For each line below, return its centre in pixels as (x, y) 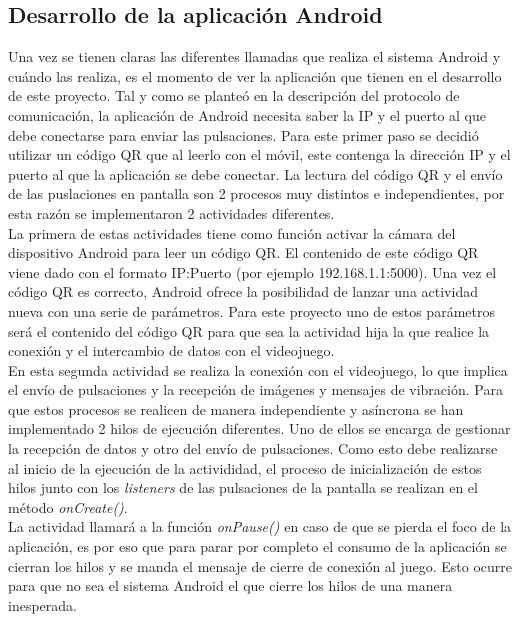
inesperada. (42, 604)
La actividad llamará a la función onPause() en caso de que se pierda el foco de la (260, 526)
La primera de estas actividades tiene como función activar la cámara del (232, 232)
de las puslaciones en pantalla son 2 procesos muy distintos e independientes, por (256, 193)
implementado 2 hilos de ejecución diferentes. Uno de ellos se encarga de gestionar (259, 428)
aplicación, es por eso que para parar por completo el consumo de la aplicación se (257, 546)
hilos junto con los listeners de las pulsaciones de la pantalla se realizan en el (243, 487)
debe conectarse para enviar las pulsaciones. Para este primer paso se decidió (243, 134)
